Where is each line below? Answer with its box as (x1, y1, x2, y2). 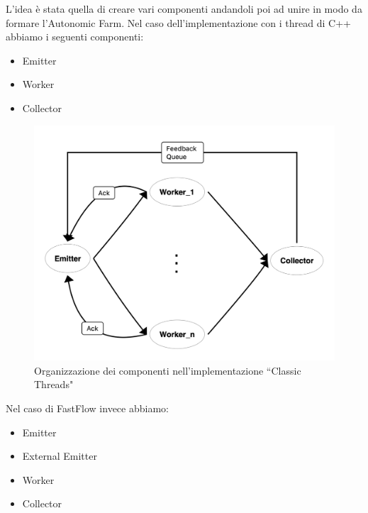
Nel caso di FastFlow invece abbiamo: (6, 401, 169, 415)
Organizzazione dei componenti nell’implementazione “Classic (34, 363, 301, 377)
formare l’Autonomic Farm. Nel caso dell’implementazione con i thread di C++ (6, 15, 351, 30)
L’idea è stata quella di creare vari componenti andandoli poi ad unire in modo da (6, 1, 362, 16)
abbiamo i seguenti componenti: (6, 29, 144, 44)
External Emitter (22, 448, 97, 463)
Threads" (34, 377, 74, 392)
